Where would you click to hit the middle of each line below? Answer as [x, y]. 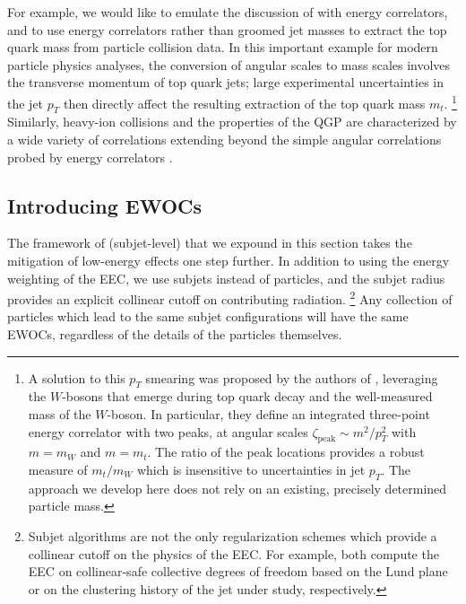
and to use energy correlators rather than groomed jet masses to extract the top [227, 29]
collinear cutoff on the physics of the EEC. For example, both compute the [233, 553]
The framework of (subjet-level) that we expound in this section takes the [210, 243]
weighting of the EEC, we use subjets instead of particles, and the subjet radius [226, 278]
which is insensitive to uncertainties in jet [251, 469]
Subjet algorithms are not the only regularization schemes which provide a [233, 535]
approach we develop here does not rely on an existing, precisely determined [237, 488]
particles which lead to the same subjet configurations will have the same [208, 316]
